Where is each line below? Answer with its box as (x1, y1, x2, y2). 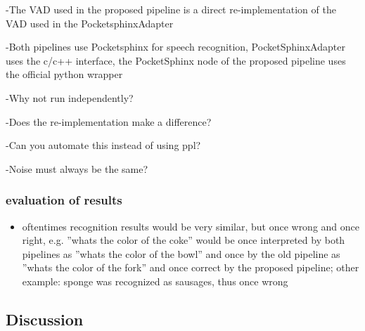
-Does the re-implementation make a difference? (6, 114, 212, 129)
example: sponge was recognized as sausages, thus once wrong (22, 273, 288, 288)
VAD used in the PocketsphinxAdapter (6, 15, 174, 30)
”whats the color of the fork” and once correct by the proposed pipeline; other (22, 260, 359, 275)
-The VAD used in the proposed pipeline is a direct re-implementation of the (6, 2, 336, 16)
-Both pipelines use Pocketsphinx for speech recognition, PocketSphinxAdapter (6, 39, 345, 54)
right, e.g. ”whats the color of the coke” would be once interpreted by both (22, 233, 345, 247)
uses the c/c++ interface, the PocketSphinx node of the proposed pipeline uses (6, 53, 346, 67)
